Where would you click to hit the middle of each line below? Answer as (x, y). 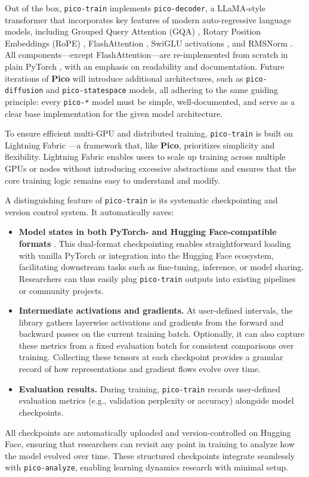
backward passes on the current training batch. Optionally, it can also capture (162, 334)
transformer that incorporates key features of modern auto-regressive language (148, 19)
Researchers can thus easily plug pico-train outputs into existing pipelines (157, 278)
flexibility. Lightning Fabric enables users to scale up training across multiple (145, 157)
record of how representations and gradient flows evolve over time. (140, 369)
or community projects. (61, 290)
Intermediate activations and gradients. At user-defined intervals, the (156, 310)
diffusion (24, 91)
